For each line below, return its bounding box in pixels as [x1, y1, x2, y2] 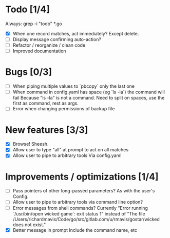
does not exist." [12, 222, 46, 228]
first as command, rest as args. [12, 100, 79, 106]
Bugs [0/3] [5, 66, 52, 78]
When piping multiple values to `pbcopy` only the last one [12, 83, 135, 89]
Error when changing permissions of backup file [12, 106, 115, 112]
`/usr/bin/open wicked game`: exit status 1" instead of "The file [12, 210, 145, 216]
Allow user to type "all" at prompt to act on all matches [12, 147, 129, 153]
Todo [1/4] [5, 4, 50, 15]
